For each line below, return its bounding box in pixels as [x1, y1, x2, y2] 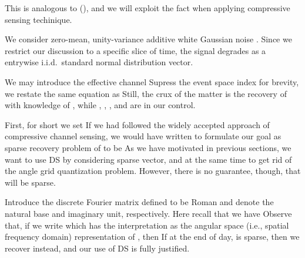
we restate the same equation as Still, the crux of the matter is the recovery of [5, 87, 287, 99]
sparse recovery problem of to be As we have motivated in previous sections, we [5, 141, 291, 153]
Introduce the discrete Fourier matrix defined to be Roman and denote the [5, 196, 274, 208]
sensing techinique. [5, 13, 72, 25]
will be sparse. [5, 176, 56, 188]
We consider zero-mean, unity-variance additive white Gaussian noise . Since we [5, 33, 292, 45]
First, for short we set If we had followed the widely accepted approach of [5, 118, 270, 130]
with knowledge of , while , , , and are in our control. [5, 99, 196, 111]
